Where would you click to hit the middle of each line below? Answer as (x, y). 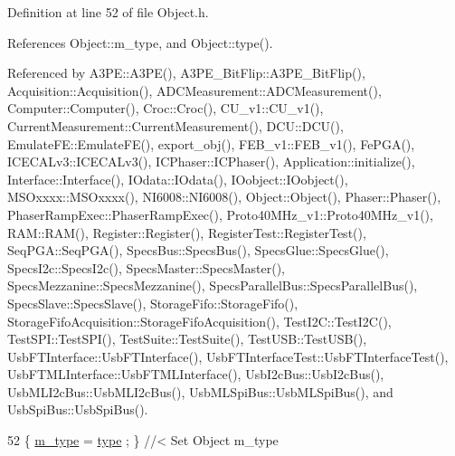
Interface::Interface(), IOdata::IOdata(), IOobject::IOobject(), (178, 179)
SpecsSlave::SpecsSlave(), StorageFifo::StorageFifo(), (153, 303)
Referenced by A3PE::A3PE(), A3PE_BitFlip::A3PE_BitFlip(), (186, 73)
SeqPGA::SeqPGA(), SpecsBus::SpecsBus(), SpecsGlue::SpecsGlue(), (198, 250)
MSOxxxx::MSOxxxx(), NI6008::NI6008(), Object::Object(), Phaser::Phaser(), (224, 197)
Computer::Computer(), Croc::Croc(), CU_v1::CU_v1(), (166, 108)
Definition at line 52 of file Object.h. (108, 12)
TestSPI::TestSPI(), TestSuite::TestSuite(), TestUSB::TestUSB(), (187, 339)
